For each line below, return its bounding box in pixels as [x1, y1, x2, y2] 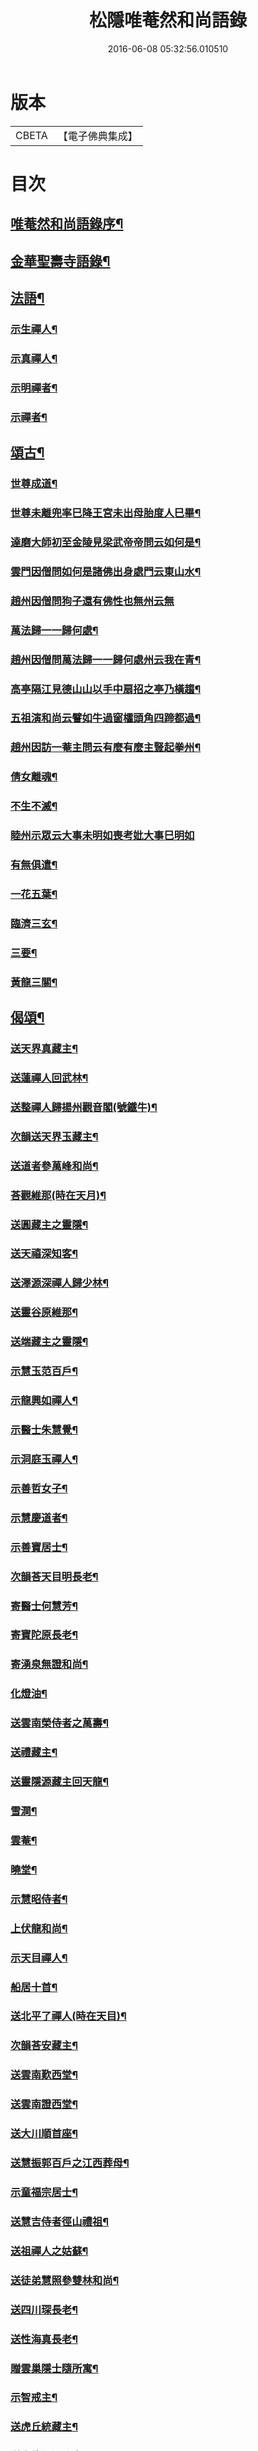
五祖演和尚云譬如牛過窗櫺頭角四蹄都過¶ [10, 711, 202, 725]
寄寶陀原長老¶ [10, 1628, 78, 1642]
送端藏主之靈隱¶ [10, 1335, 89, 1349]
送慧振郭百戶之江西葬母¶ [10, 2156, 130, 2170]
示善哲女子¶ [10, 1481, 68, 1495]
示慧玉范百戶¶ [10, 1364, 78, 1378]
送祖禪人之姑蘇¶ [10, 2244, 89, 2258]
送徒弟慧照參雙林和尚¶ [10, 2273, 120, 2287]
